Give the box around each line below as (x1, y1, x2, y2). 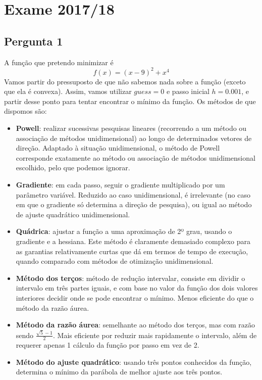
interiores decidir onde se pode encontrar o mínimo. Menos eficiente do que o (16, 292, 254, 303)
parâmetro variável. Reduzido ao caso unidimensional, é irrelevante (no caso (16, 189, 250, 200)
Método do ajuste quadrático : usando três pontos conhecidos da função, (16, 356, 252, 367)
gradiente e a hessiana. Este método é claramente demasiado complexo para (16, 235, 250, 246)
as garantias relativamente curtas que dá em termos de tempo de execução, (16, 246, 248, 256)
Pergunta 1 (4, 33, 63, 49)
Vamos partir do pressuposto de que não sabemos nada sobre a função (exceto (4, 76, 246, 86)
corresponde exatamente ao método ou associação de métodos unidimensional (16, 152, 255, 163)
